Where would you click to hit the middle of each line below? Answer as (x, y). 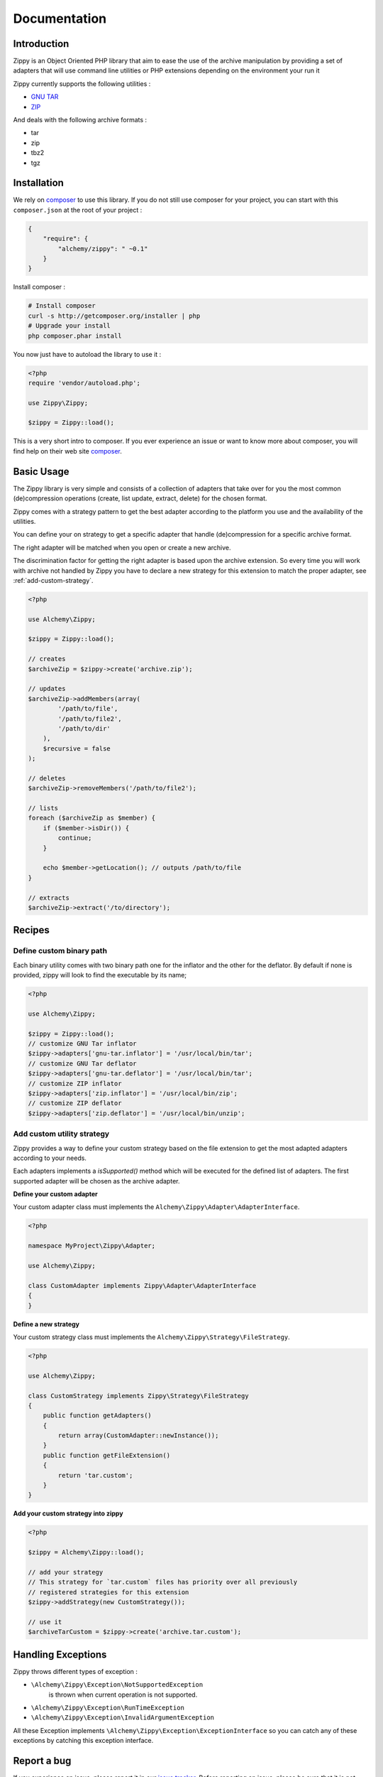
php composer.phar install (75, 335)
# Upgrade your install (70, 326)
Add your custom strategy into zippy (68, 1513)
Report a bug (42, 1760)
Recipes (31, 930)
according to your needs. (50, 1158)
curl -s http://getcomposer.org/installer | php (114, 316)
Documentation (60, 18)
